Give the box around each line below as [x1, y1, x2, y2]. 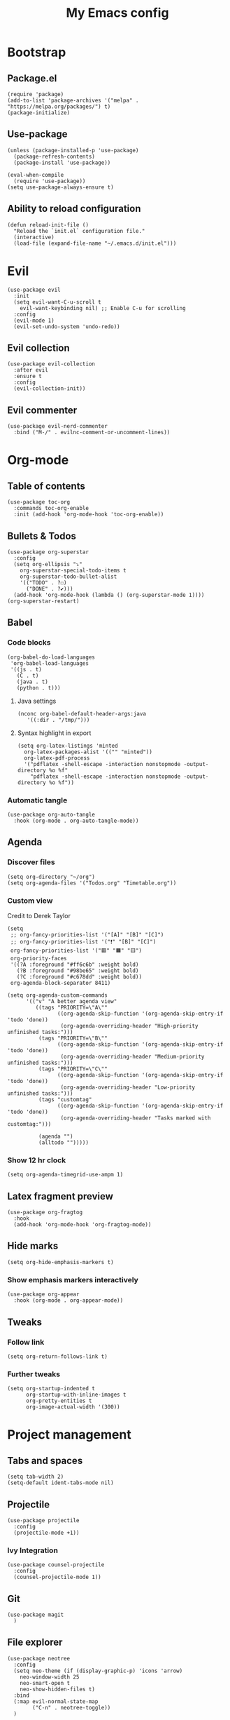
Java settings [17, 697, 57, 705]
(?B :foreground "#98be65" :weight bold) [16, 967, 139, 974]
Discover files [7, 857, 55, 867]
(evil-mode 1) [13, 317, 55, 324]
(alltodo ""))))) [38, 1138, 89, 1146]
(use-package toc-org [7, 499, 71, 506]
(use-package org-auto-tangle [7, 811, 96, 818]
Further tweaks [7, 1369, 61, 1379]
